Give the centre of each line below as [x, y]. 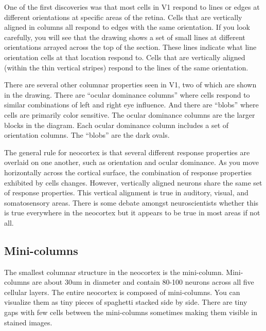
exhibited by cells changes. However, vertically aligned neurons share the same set [133, 182]
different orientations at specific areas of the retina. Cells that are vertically [123, 17]
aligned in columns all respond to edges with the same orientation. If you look [127, 27]
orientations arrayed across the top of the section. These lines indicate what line [130, 47]
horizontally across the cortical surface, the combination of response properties [128, 172]
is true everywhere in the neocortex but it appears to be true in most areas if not [132, 213]
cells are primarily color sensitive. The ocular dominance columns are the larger [130, 114]
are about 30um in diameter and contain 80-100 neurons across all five [143, 282]
